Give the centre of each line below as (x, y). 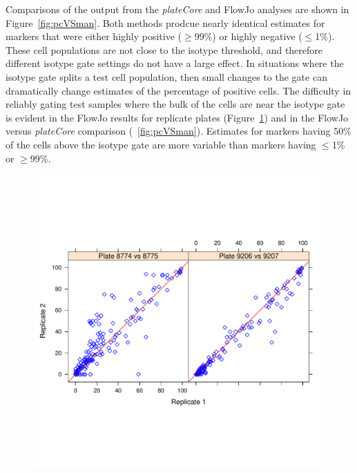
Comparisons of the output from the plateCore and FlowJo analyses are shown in (177, 9)
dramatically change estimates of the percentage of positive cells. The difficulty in (178, 90)
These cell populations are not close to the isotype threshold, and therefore (164, 49)
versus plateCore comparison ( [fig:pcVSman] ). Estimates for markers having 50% (178, 131)
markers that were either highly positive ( (94, 36)
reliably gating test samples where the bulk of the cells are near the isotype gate (175, 104)
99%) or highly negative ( (248, 36)
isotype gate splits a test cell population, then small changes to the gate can (166, 76)
